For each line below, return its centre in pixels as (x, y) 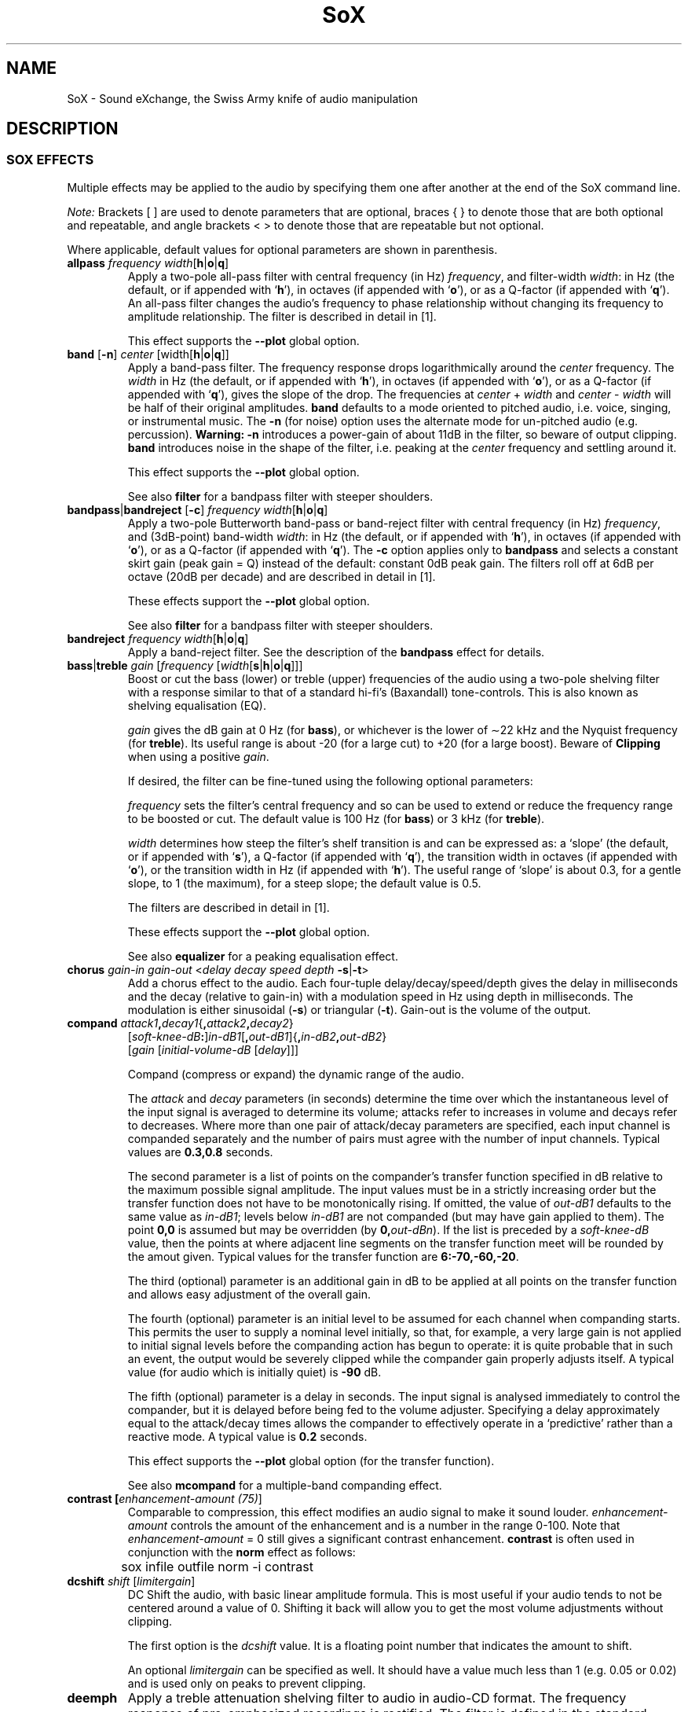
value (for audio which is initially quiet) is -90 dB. (254, 1372)
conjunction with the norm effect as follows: (242, 1552)
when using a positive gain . (198, 756)
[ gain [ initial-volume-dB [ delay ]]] (213, 1049)
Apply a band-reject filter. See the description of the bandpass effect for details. (336, 652)
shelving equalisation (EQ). (197, 705)
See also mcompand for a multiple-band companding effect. (285, 1485)
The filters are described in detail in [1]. (229, 907)
